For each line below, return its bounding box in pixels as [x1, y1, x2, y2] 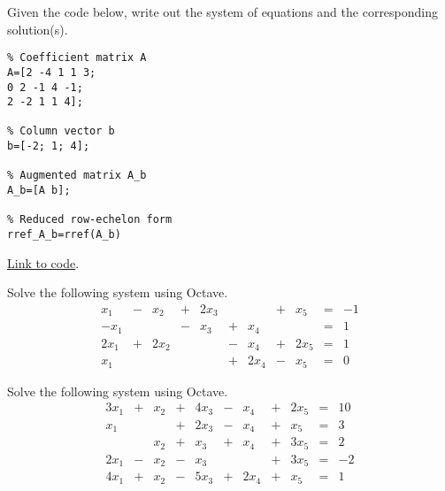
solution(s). [7, 19, 68, 38]
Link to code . [7, 253, 80, 272]
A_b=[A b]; [7, 184, 71, 197]
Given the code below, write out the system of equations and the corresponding [7, 3, 439, 20]
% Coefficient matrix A [7, 51, 147, 65]
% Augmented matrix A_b [7, 169, 147, 182]
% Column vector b [7, 125, 115, 138]
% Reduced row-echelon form [7, 213, 173, 226]
